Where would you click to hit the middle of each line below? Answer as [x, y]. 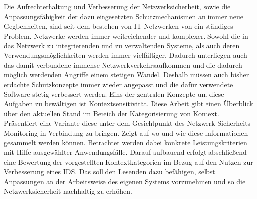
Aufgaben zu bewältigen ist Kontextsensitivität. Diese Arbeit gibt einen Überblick [128, 103]
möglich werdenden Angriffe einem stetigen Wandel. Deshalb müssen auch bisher [127, 75]
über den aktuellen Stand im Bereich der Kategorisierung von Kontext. [112, 113]
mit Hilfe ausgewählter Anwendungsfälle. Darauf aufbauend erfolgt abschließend [125, 152]
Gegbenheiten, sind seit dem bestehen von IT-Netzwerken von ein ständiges [119, 26]
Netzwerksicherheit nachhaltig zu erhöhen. [68, 191]
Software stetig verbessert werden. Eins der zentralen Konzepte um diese [114, 94]
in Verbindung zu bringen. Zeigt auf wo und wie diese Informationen [144, 132]
